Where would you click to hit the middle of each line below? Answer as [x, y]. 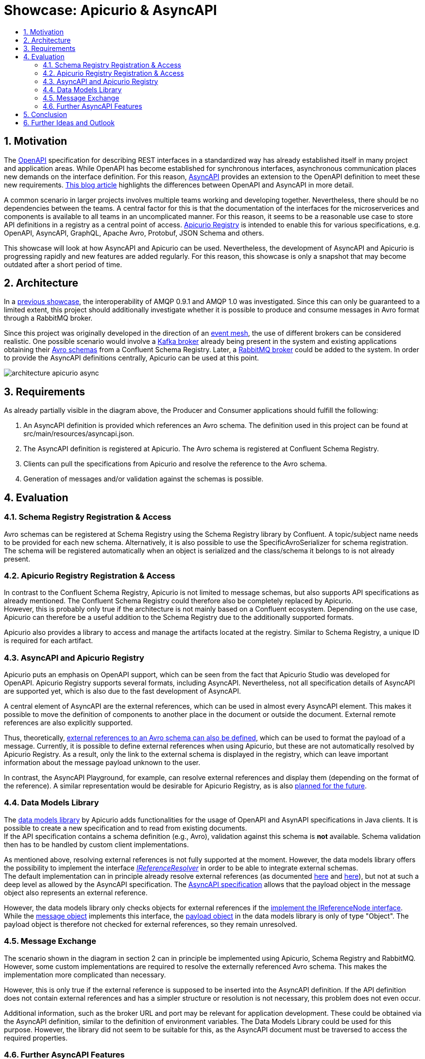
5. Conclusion [45, 114]
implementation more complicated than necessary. [85, 974]
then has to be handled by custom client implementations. [96, 844]
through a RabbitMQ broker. [48, 318]
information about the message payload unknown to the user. [102, 762]
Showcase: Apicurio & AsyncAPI [110, 10]
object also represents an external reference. [76, 892]
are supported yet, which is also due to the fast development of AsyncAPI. [122, 691]
